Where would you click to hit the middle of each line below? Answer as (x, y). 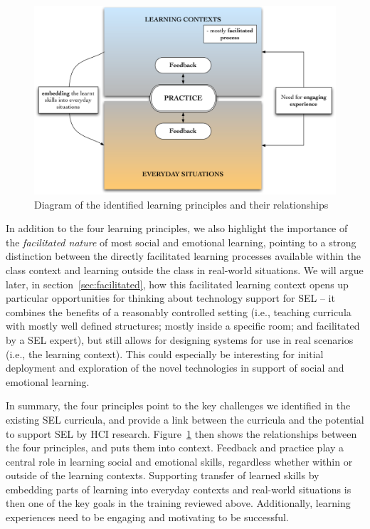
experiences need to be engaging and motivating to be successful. (147, 517)
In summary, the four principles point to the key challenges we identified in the (178, 405)
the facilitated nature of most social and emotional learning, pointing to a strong (181, 242)
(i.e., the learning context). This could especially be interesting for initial (165, 353)
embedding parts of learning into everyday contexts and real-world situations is (179, 489)
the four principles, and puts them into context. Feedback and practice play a (175, 447)
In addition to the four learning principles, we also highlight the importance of (177, 228)
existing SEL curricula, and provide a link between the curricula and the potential (185, 419)
